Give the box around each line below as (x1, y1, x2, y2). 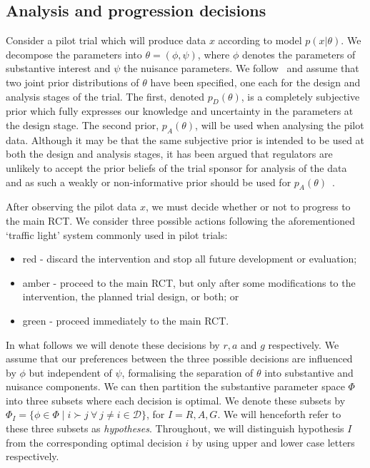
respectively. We (268, 337, 339, 352)
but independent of (29, 365, 112, 380)
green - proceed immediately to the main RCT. (22, 312, 229, 327)
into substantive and (264, 365, 354, 380)
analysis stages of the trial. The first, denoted (6, 88, 205, 103)
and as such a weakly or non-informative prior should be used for (6, 174, 291, 189)
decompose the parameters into (6, 46, 142, 61)
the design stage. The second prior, (6, 117, 159, 132)
